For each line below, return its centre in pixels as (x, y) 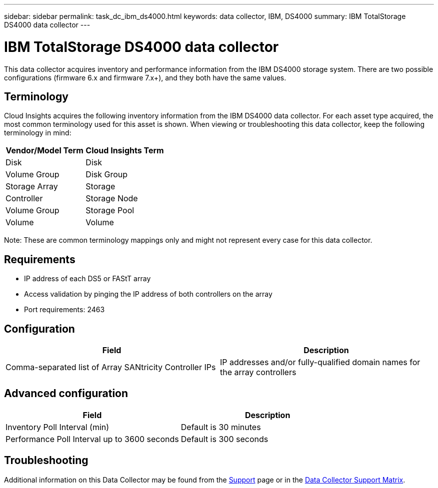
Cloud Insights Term (125, 151)
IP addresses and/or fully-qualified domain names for (320, 362)
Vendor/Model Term (44, 151)
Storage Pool (110, 211)
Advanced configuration (66, 394)
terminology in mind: (38, 133)
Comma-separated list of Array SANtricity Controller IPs (111, 367)
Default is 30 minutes (221, 427)
